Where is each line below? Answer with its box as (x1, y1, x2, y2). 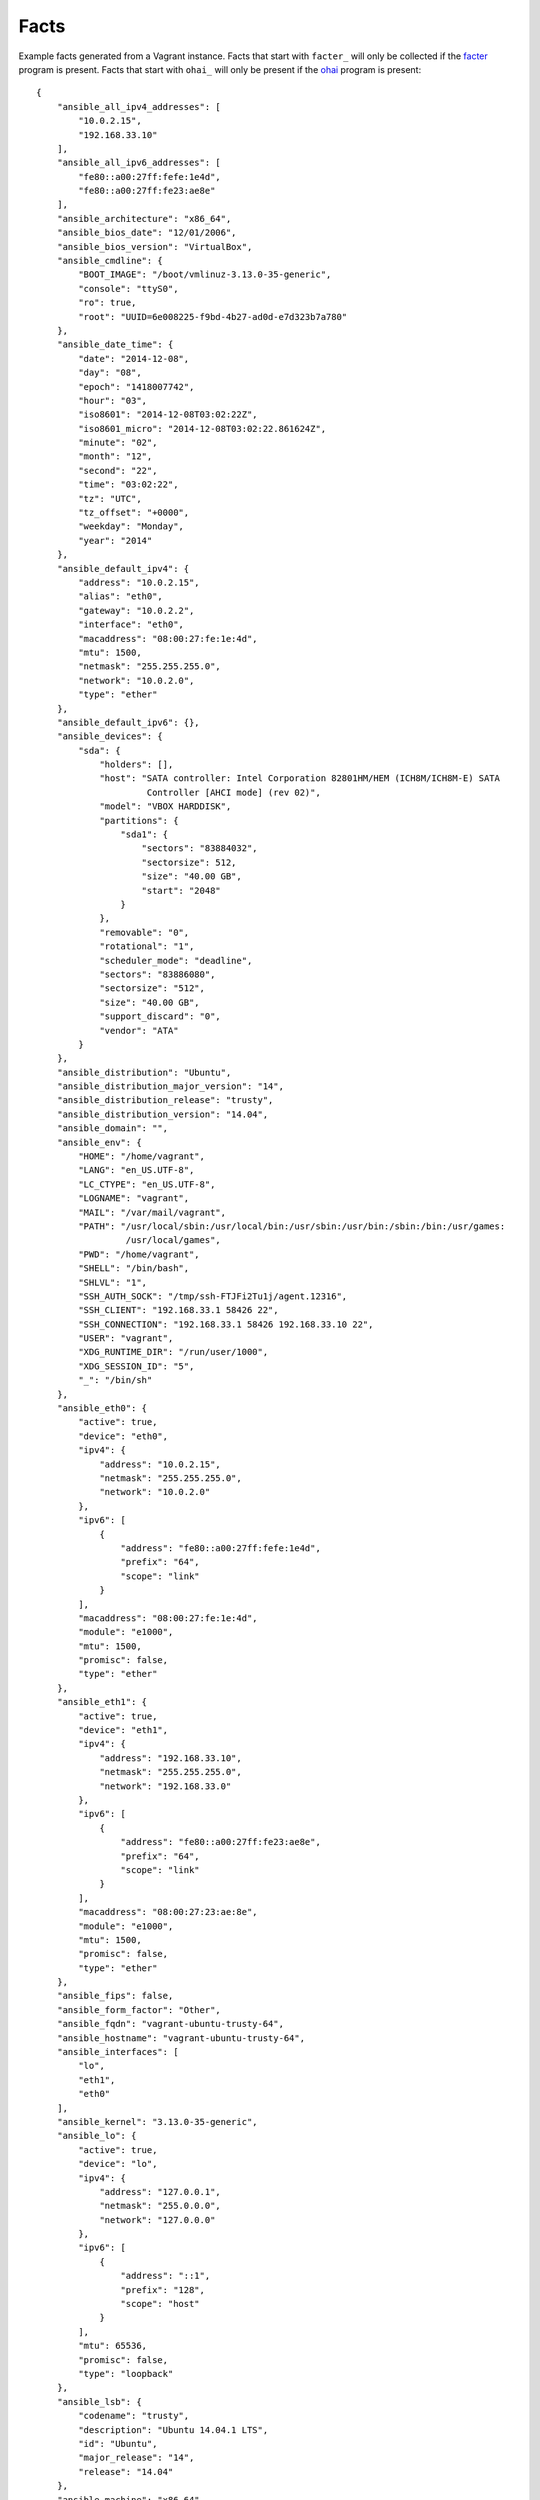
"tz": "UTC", (78, 493, 142, 504)
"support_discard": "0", (99, 1011, 222, 1022)
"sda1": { (120, 829, 169, 840)
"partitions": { (99, 815, 179, 826)
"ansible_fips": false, (56, 1990, 174, 2002)
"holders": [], (99, 759, 174, 770)
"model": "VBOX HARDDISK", (99, 801, 232, 812)
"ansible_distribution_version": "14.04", (56, 1108, 269, 1120)
